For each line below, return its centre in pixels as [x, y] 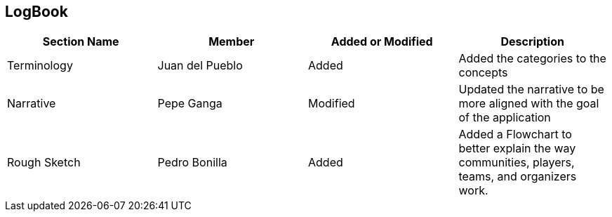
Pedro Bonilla [192, 163]
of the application [505, 118]
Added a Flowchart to [515, 134]
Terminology [40, 66]
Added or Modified [382, 42]
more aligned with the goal [529, 104]
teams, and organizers [518, 177]
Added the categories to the [532, 59]
